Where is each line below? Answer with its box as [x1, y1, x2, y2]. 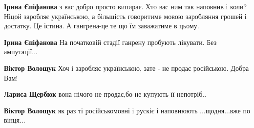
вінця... [4, 115, 25, 125]
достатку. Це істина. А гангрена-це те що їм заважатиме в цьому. [4, 21, 199, 31]
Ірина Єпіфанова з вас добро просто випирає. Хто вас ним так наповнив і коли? [4, 1, 247, 11]
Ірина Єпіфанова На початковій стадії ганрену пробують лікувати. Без [4, 37, 217, 47]
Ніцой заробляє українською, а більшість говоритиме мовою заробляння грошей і [4, 11, 247, 21]
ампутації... [4, 46, 38, 57]
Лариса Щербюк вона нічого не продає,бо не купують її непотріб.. [4, 89, 207, 99]
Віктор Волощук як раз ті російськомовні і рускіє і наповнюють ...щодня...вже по [4, 105, 250, 115]
